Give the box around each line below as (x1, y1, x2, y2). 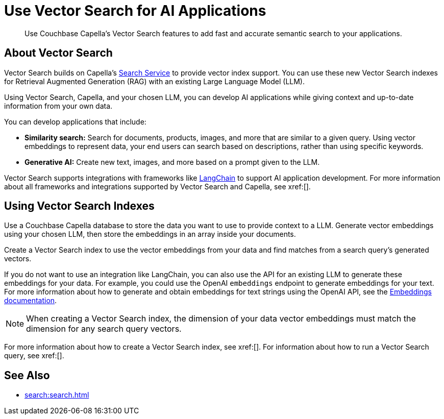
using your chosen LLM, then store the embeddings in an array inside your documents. (4, 230, 296, 239)
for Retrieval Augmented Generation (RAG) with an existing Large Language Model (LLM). (4, 77, 305, 86)
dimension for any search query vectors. (26, 324, 182, 334)
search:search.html (24, 390, 89, 400)
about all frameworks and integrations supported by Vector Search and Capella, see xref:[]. (4, 182, 311, 191)
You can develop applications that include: (4, 117, 146, 126)
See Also (4, 368, 50, 382)
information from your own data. (4, 101, 113, 110)
